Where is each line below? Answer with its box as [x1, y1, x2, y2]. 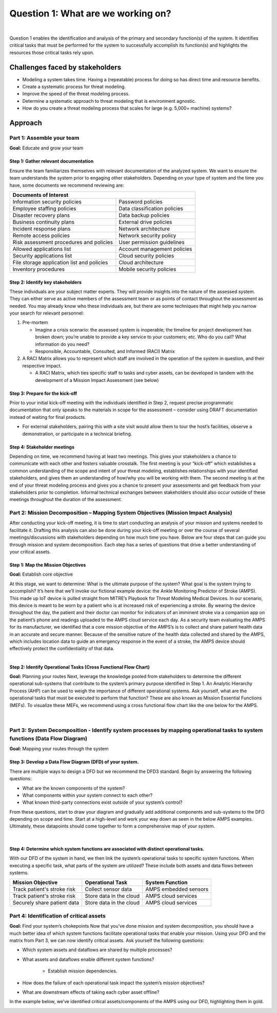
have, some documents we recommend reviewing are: [9, 182, 124, 188]
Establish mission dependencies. [48, 968, 117, 974]
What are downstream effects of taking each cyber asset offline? [22, 989, 160, 995]
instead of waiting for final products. [9, 414, 87, 420]
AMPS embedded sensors [145, 886, 209, 893]
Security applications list [12, 252, 72, 259]
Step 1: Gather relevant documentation [9, 158, 94, 164]
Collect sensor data [85, 886, 132, 893]
